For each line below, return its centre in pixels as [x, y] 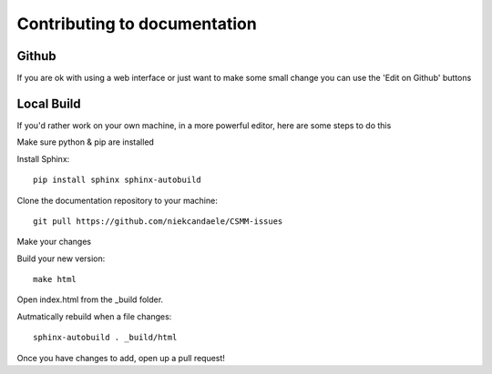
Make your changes [54, 242]
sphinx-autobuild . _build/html [105, 338]
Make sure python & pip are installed [86, 142]
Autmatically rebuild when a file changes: [94, 316]
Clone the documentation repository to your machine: [117, 200]
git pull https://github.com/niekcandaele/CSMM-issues [158, 221]
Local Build [49, 103]
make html [55, 279]
